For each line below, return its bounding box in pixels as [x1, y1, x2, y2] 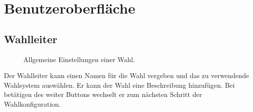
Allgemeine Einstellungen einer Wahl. [23, 54, 135, 64]
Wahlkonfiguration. [4, 98, 61, 109]
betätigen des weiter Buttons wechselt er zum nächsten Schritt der [4, 89, 202, 99]
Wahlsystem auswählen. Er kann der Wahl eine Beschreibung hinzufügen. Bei [4, 80, 235, 90]
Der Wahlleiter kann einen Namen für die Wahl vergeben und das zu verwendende [4, 70, 249, 80]
